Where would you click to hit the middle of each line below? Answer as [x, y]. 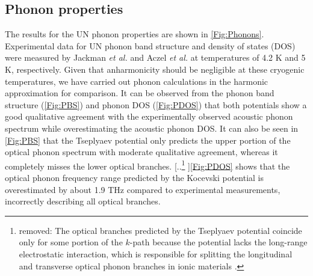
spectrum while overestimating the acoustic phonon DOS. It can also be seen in [152, 128]
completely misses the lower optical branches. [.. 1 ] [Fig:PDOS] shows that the [147, 165]
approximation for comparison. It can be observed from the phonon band [140, 93]
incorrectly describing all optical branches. [83, 201]
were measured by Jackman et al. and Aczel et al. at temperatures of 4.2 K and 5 [155, 57]
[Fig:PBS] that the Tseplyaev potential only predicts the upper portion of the [148, 140]
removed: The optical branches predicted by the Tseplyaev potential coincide [160, 230]
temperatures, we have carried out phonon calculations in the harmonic [137, 81]
